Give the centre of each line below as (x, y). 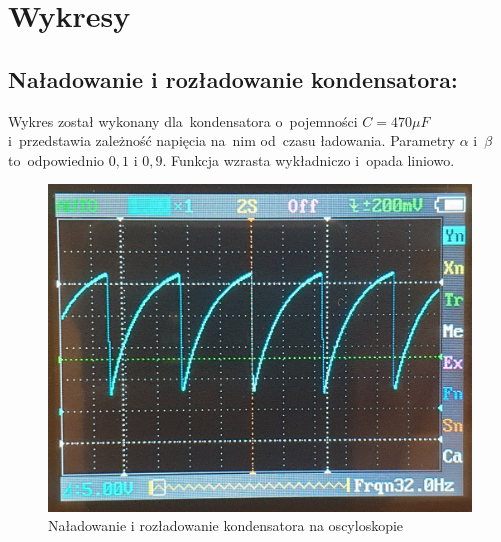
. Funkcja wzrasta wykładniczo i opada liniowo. (308, 159)
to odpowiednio (56, 159)
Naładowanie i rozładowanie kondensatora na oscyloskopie (226, 525)
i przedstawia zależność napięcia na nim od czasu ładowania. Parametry (232, 140)
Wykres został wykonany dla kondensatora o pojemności (183, 120)
